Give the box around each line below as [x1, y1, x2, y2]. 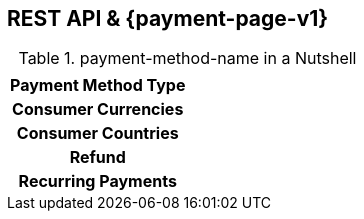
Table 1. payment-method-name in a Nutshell [18, 48, 357, 69]
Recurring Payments [18, 171, 177, 192]
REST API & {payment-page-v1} [7, 6, 329, 31]
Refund [69, 147, 126, 168]
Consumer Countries [16, 123, 179, 144]
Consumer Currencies [12, 99, 184, 120]
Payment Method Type [10, 75, 186, 96]
